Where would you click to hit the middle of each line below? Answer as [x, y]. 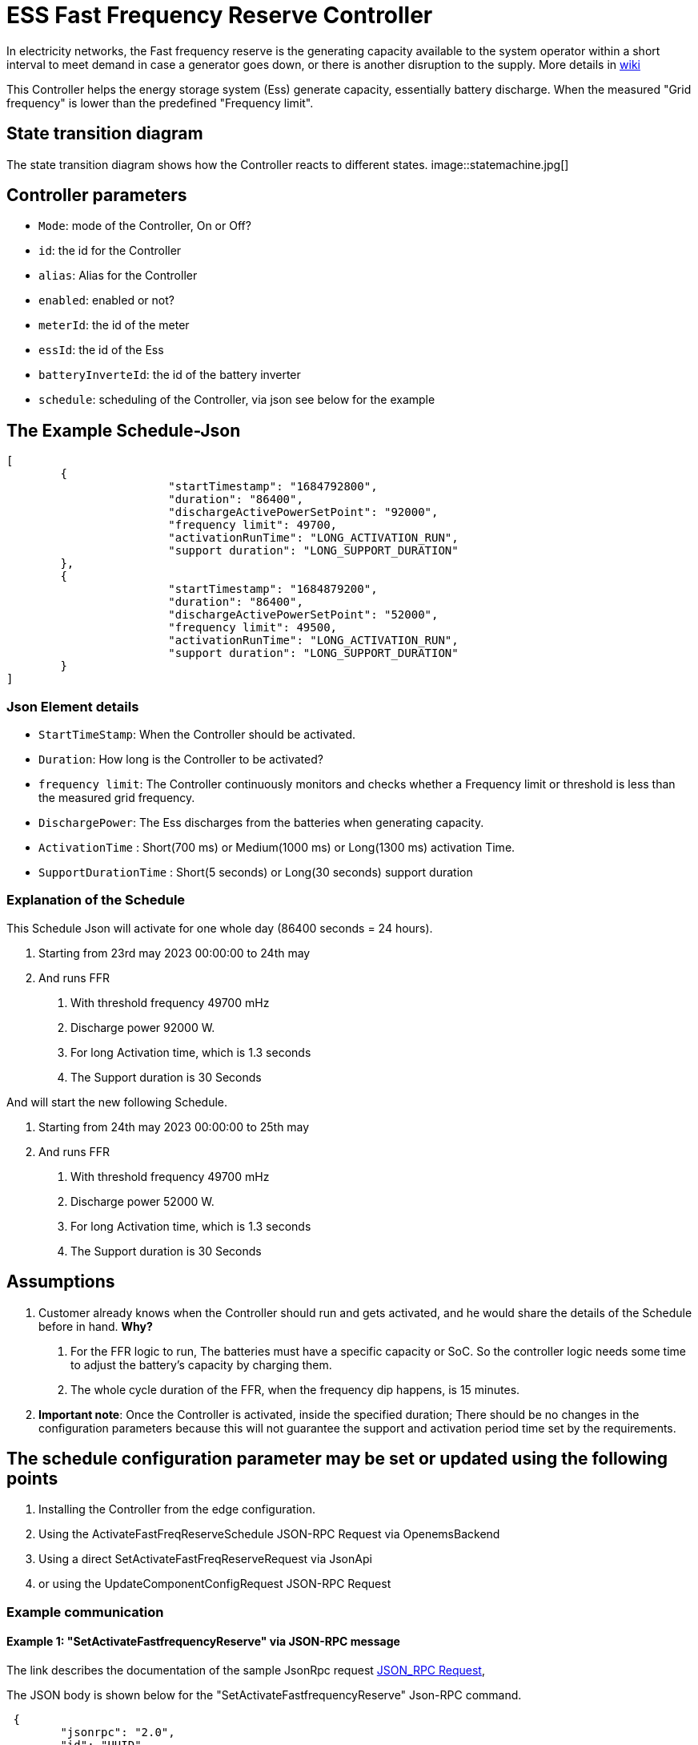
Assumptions [61, 1282]
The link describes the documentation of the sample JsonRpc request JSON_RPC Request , [246, 1670]
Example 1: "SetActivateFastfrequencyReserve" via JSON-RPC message [203, 1642]
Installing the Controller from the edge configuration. [177, 1509]
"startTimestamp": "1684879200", [273, 589]
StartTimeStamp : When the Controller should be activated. [197, 735]
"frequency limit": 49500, [253, 628]
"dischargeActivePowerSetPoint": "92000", [303, 512]
